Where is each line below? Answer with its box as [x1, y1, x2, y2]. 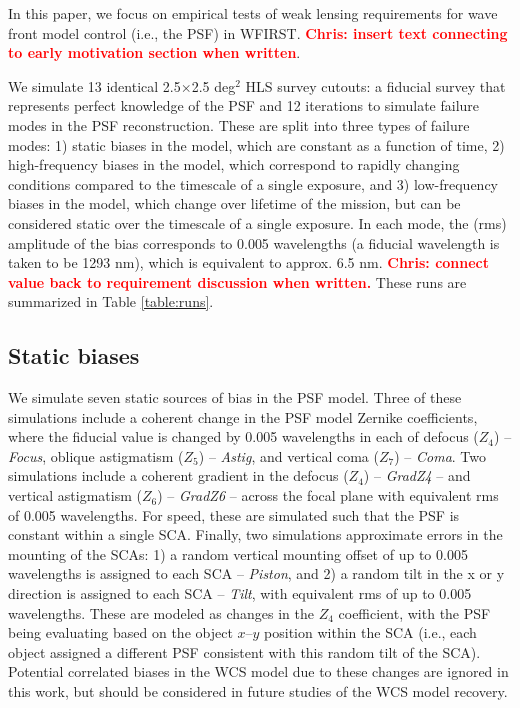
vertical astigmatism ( [8, 485, 142, 506]
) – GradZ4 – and [363, 465, 471, 486]
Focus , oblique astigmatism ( [8, 445, 184, 466]
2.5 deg [191, 75, 236, 96]
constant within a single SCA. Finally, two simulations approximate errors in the [8, 524, 503, 545]
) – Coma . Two [394, 445, 487, 466]
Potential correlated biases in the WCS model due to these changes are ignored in [8, 661, 509, 682]
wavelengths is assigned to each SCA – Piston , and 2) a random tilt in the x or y [8, 563, 505, 584]
